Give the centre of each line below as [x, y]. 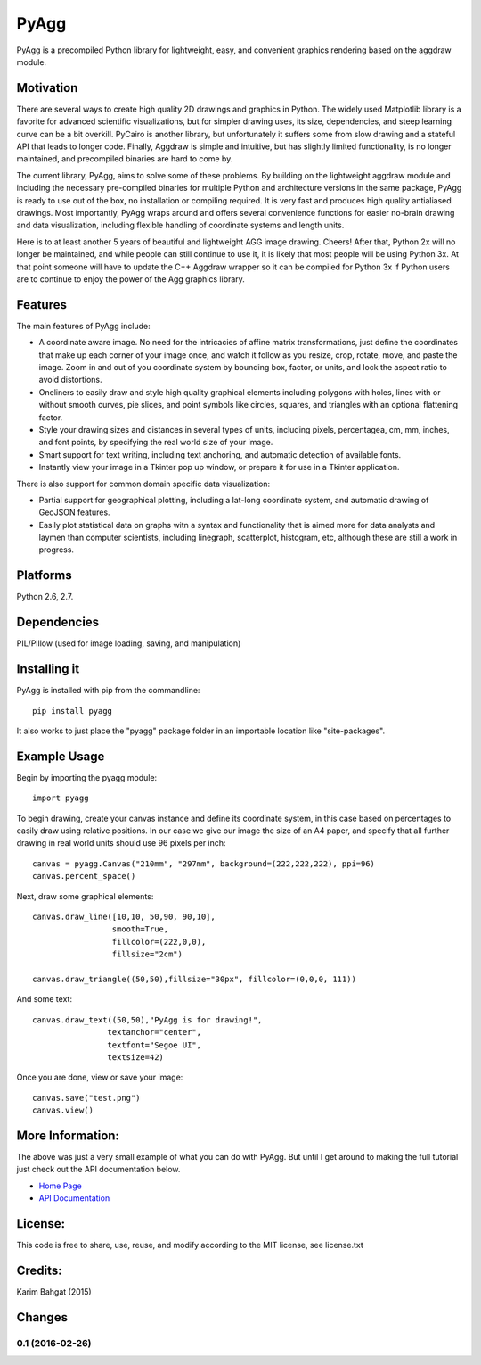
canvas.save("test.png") [86, 1098]
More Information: [68, 1135]
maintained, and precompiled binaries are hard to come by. [125, 159]
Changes [42, 1317]
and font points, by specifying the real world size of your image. [156, 443]
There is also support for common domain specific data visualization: [143, 484]
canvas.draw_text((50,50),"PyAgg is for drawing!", [147, 1020]
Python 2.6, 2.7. [45, 597]
